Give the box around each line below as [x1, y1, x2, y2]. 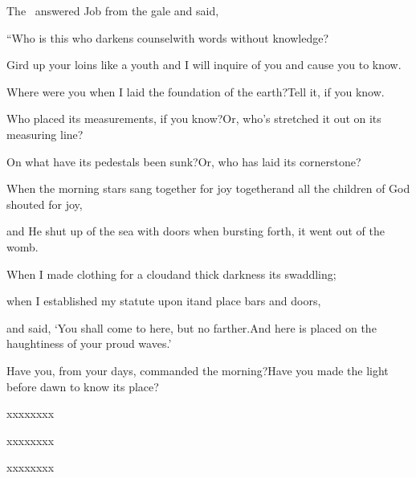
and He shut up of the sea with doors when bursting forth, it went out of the [6, 223, 385, 239]
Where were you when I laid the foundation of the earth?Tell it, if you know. [6, 83, 385, 100]
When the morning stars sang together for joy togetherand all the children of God [6, 180, 410, 197]
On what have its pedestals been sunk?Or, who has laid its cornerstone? [6, 153, 361, 170]
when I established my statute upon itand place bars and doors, [6, 292, 321, 309]
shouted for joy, [6, 195, 83, 212]
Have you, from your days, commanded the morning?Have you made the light [6, 362, 389, 378]
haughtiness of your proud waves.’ [6, 335, 172, 352]
